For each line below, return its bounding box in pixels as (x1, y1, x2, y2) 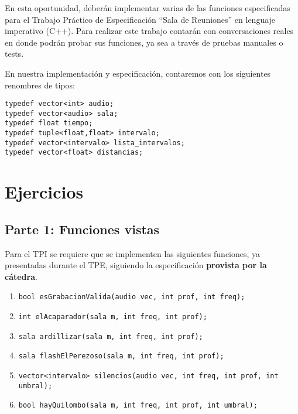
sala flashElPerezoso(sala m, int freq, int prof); (18, 352, 224, 361)
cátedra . (5, 270, 37, 282)
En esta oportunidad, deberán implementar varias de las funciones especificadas (5, 2, 290, 13)
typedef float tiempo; (5, 119, 93, 128)
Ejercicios (5, 180, 84, 204)
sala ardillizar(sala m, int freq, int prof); (18, 332, 203, 341)
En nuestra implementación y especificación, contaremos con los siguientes (5, 67, 271, 79)
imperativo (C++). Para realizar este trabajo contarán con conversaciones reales (5, 25, 294, 37)
